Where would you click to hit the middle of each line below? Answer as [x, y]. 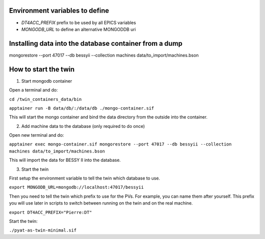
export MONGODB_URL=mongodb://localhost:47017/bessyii [77, 187]
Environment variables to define [59, 11]
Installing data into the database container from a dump [96, 44]
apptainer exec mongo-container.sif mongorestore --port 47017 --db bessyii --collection [120, 144]
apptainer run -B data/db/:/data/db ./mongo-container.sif [82, 108]
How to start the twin [42, 69]
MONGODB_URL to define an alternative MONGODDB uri [79, 29]
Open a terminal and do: [34, 90]
